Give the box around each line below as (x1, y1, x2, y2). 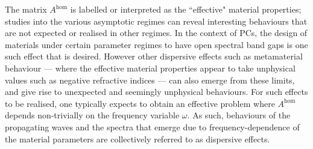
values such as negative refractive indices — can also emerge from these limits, (5, 73, 295, 86)
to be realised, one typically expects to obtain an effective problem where (5, 97, 275, 109)
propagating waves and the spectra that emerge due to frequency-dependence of (5, 120, 300, 133)
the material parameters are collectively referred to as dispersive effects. (5, 132, 270, 145)
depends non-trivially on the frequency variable (5, 109, 180, 121)
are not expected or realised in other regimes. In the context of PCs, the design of (5, 26, 308, 39)
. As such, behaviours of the (187, 109, 291, 121)
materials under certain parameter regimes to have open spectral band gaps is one (5, 38, 308, 50)
